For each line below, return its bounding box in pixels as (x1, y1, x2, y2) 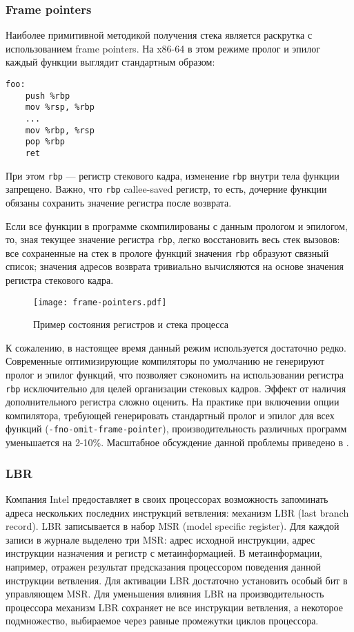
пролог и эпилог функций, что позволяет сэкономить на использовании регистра (6, 367, 344, 382)
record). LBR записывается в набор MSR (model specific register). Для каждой (6, 519, 340, 533)
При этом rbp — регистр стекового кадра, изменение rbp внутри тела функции (6, 168, 340, 182)
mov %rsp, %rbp (25, 102, 95, 113)
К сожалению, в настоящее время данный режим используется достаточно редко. (6, 340, 346, 354)
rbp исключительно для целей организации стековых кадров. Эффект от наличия (6, 381, 346, 395)
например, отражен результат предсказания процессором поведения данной (6, 559, 322, 573)
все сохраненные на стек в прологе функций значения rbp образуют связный (6, 245, 329, 260)
